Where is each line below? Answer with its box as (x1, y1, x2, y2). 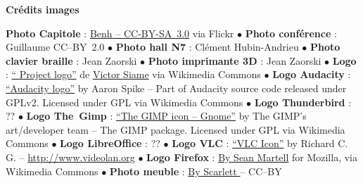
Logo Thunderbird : (254, 94, 352, 109)
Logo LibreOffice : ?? (60, 136, 160, 151)
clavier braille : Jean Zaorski (6, 53, 137, 68)
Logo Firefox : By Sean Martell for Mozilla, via (146, 149, 357, 164)
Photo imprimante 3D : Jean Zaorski (148, 53, 321, 68)
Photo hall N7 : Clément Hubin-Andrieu (115, 39, 299, 54)
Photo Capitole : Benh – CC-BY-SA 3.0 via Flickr (6, 25, 234, 40)
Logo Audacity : (272, 67, 351, 82)
